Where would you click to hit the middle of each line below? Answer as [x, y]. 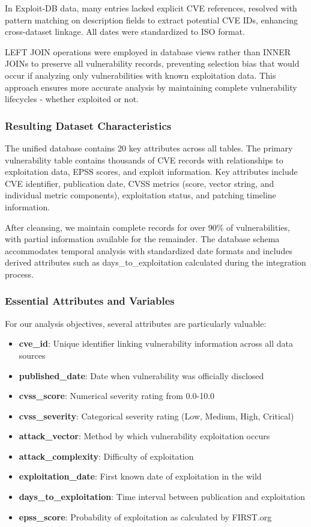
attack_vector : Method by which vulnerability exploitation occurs [144, 436]
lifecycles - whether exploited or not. [72, 99]
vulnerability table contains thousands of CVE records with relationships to [144, 160]
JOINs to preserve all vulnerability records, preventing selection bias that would [152, 63]
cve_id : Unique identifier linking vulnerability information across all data [156, 343]
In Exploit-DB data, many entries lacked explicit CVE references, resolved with [151, 8]
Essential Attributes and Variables [90, 301]
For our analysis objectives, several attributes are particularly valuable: [136, 323]
